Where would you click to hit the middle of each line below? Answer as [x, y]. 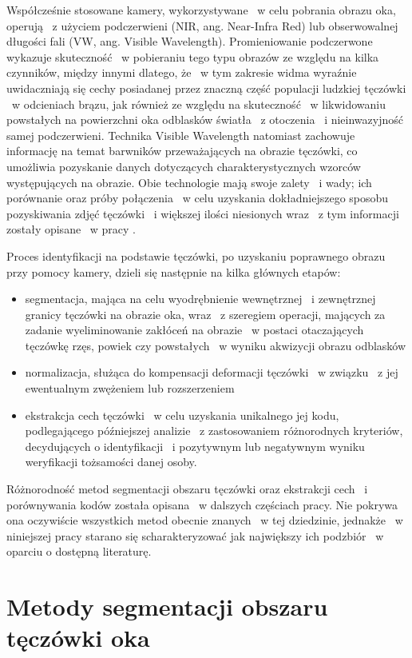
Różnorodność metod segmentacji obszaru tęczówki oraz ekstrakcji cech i [187, 489]
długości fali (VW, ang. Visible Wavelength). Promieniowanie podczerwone [190, 41]
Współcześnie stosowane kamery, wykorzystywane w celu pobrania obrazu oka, [201, 10]
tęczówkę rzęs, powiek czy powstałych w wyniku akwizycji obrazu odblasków [216, 345]
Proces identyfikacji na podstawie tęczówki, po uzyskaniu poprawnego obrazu [196, 255]
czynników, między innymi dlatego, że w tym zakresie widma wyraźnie [182, 72]
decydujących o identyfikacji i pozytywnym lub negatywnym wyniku [195, 446]
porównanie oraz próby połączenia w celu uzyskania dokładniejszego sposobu [198, 198]
